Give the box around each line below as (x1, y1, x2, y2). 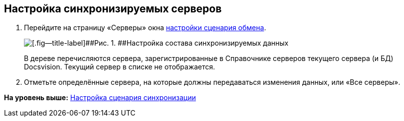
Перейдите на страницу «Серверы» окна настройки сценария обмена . (24, 23, 266, 32)
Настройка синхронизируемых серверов (4, 2, 222, 15)
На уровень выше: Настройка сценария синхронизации (4, 93, 196, 102)
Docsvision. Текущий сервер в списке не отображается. (24, 62, 215, 71)
